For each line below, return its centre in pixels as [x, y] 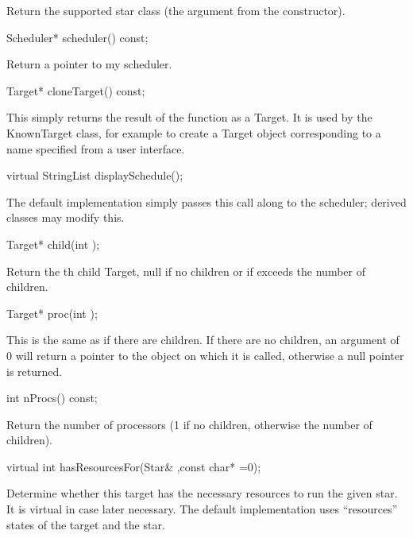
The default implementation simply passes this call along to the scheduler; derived [206, 201]
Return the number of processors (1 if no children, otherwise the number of [189, 424]
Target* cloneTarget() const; [76, 90]
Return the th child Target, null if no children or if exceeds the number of [186, 271]
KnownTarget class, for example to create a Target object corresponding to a [194, 132]
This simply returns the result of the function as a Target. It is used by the [189, 117]
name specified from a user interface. [96, 148]
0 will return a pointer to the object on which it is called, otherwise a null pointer [205, 355]
